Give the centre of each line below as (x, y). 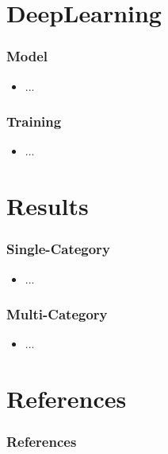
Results (48, 206)
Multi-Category (57, 314)
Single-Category (58, 249)
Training (34, 121)
